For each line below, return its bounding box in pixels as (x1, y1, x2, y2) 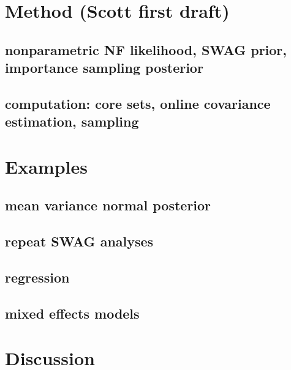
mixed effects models (5, 303, 140, 322)
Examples (5, 154, 88, 179)
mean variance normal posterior (5, 196, 211, 215)
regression (5, 268, 70, 287)
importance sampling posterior (5, 58, 203, 77)
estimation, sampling (5, 112, 139, 131)
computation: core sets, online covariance (5, 94, 271, 113)
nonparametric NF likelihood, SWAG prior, (5, 40, 287, 59)
